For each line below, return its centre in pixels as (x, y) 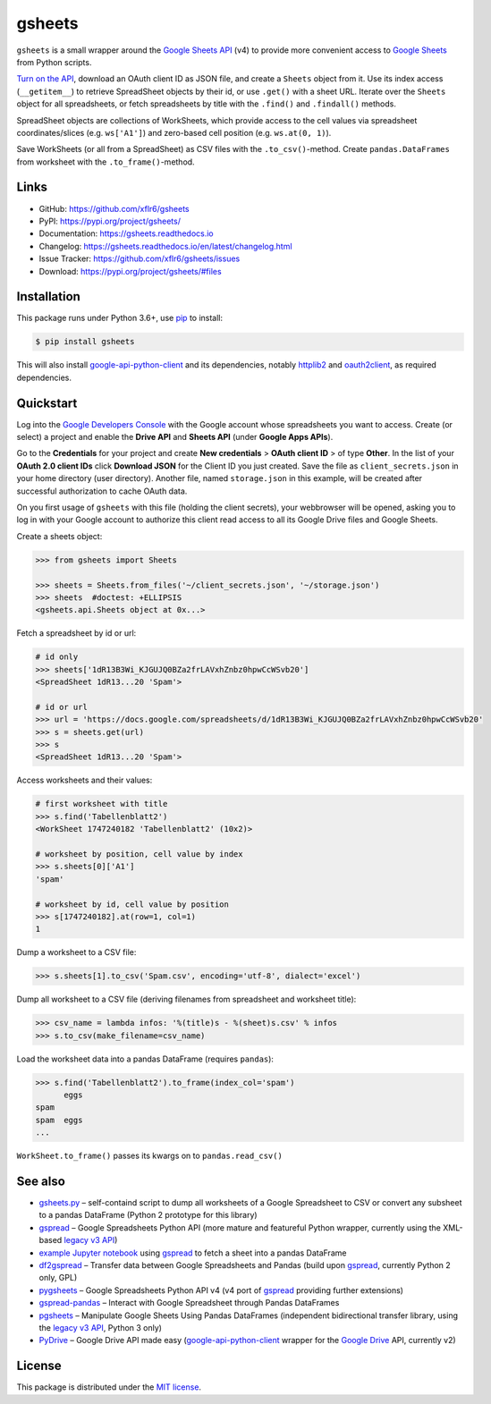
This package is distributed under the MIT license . (109, 1387)
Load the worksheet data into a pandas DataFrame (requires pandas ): (145, 1059)
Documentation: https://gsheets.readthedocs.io (126, 233)
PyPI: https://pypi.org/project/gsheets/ (110, 221)
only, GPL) (58, 1278)
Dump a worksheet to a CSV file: (76, 952)
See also (41, 1181)
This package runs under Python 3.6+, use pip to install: (120, 318)
